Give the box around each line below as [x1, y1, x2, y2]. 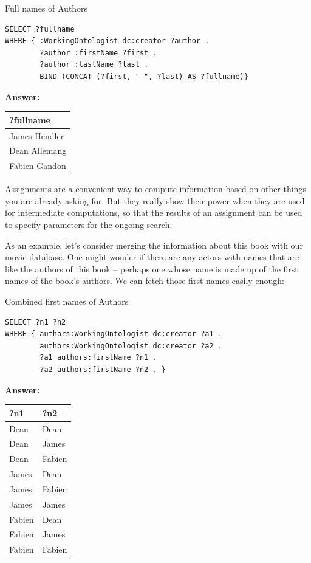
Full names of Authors [5, 2, 88, 14]
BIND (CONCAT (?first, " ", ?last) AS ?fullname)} [39, 72, 248, 81]
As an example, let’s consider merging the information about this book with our [5, 238, 303, 251]
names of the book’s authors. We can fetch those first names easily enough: [5, 274, 284, 287]
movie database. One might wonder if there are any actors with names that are [5, 250, 299, 263]
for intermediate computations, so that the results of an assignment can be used [5, 206, 302, 219]
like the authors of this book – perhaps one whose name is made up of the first [5, 262, 298, 275]
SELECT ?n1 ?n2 [5, 317, 66, 326]
